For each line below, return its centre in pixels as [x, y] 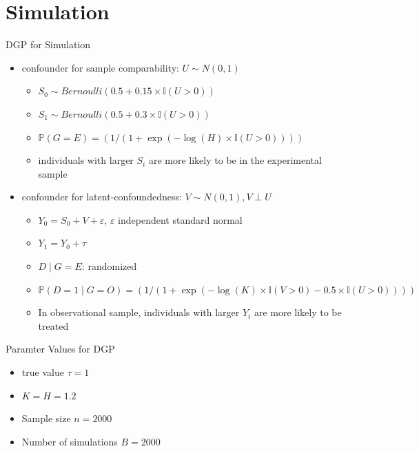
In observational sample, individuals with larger [139, 312]
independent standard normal [180, 219]
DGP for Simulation [48, 44]
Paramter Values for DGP [60, 349]
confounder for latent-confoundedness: [102, 197]
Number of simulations [70, 441]
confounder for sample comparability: [100, 67]
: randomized [109, 266]
